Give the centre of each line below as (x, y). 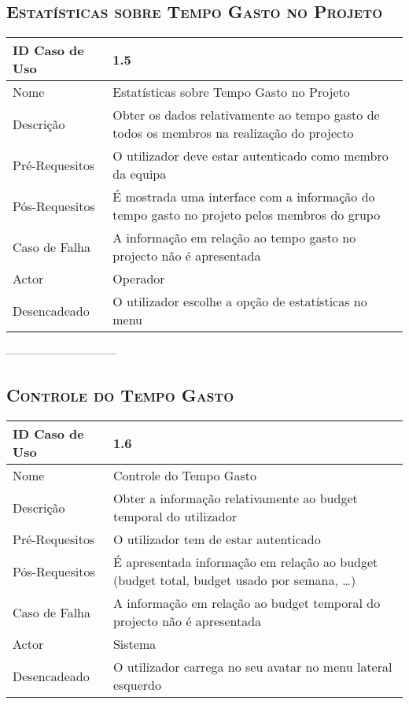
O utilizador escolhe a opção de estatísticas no (240, 302)
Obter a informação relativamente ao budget (235, 498)
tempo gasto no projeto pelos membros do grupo (247, 215)
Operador (139, 279)
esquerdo (137, 685)
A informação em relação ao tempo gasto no (234, 238)
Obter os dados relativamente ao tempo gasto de (246, 115)
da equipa (140, 174)
